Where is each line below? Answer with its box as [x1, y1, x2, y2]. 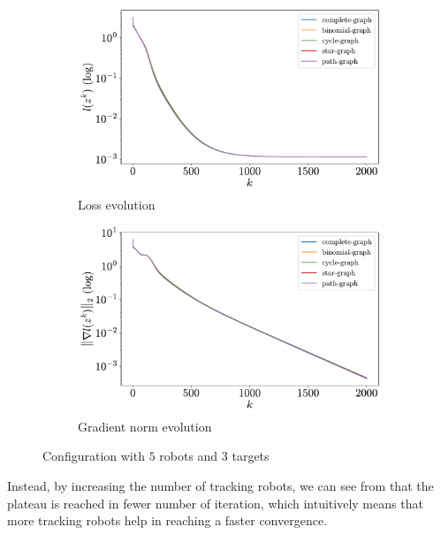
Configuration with [42, 447, 145, 465]
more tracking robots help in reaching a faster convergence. [7, 511, 328, 530]
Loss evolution [78, 195, 156, 213]
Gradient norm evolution [78, 417, 212, 435]
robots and [159, 447, 218, 465]
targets [232, 447, 270, 465]
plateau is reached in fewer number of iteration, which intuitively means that [7, 493, 423, 512]
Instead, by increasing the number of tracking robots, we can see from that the [7, 476, 434, 494]
